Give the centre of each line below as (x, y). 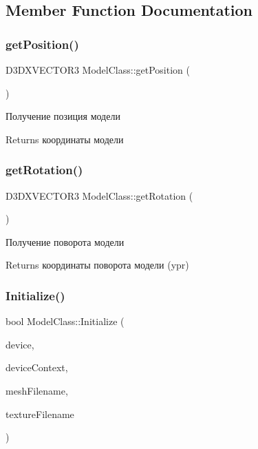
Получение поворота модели (65, 241)
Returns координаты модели (65, 139)
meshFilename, (37, 390)
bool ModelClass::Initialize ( (65, 321)
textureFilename (40, 414)
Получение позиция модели (63, 116)
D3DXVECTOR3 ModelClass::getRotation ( (99, 195)
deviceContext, (37, 367)
